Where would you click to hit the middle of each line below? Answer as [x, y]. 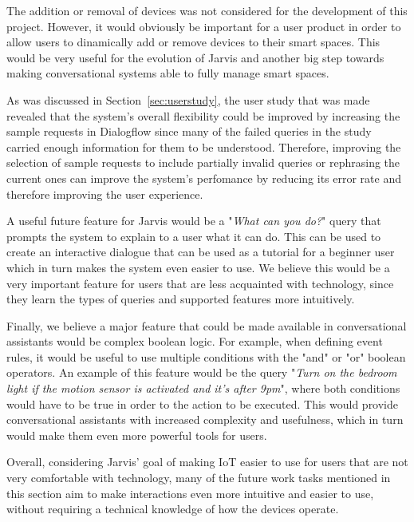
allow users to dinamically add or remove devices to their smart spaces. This [193, 42]
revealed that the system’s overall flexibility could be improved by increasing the [203, 115]
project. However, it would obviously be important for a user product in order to [204, 26]
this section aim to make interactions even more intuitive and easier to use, [190, 493]
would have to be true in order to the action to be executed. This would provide [203, 403]
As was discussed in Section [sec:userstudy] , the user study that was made [188, 99]
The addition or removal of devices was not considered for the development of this [207, 10]
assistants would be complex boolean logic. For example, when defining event [195, 341]
